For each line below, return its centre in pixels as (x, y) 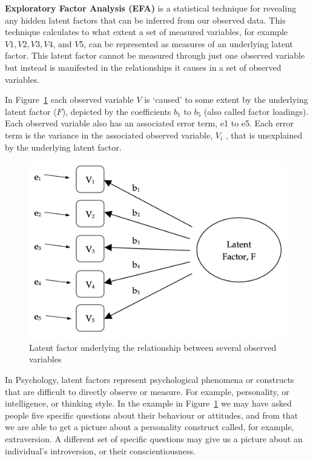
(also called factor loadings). (256, 111)
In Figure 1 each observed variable (69, 100)
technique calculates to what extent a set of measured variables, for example (147, 32)
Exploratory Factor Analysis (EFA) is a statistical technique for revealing (151, 8)
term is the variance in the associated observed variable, (109, 135)
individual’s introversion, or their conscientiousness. (100, 450)
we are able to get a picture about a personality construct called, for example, (150, 427)
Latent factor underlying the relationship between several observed (153, 347)
